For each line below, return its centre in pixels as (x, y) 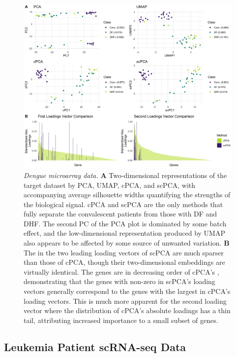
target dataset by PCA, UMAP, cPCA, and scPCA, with (110, 185)
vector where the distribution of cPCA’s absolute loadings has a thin (127, 310)
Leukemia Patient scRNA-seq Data (95, 346)
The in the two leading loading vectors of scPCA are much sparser (124, 252)
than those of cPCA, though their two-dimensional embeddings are (124, 262)
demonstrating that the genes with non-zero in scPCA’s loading (119, 281)
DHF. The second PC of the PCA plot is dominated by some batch (125, 223)
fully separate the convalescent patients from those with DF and (120, 214)
